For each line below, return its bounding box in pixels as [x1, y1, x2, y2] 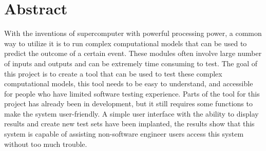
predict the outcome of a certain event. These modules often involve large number [4, 48, 262, 59]
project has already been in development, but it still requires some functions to [4, 98, 253, 109]
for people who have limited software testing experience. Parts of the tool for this [4, 88, 260, 99]
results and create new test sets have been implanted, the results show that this [4, 118, 255, 129]
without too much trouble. [4, 138, 87, 149]
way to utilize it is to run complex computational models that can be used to [4, 37, 247, 48]
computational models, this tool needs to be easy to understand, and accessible [4, 78, 253, 89]
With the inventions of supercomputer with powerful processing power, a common [4, 28, 262, 39]
